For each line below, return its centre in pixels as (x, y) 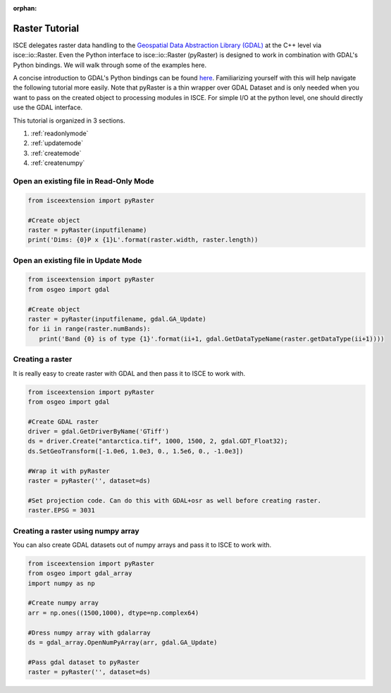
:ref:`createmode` (56, 153)
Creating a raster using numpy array (76, 531)
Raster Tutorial (46, 28)
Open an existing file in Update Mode (77, 260)
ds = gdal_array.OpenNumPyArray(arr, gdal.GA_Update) (123, 643)
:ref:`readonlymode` (60, 133)
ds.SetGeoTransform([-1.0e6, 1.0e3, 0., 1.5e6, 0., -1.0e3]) (136, 451)
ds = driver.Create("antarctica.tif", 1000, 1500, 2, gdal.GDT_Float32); (158, 441)
